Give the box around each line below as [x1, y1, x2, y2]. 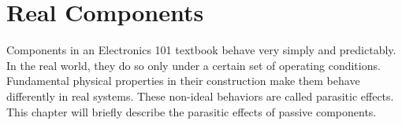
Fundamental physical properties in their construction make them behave [6, 72, 360, 89]
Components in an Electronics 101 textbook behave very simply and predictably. [6, 42, 396, 58]
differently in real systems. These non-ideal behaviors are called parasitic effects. [6, 87, 394, 104]
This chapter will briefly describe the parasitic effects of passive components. [6, 103, 377, 119]
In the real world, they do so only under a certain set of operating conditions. [6, 57, 381, 73]
